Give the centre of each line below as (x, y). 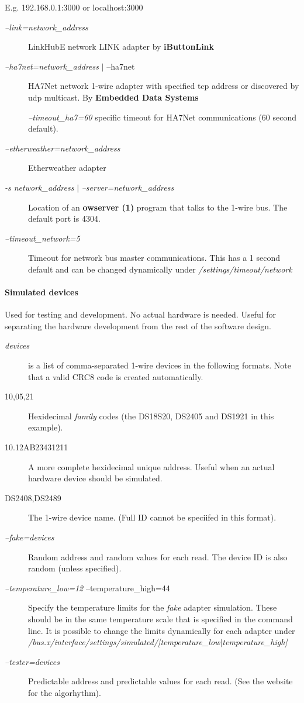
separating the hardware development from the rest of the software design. (138, 325)
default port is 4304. (64, 218)
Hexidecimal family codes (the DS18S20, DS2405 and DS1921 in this (151, 416)
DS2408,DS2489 (33, 497)
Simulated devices (42, 292)
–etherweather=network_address (63, 148)
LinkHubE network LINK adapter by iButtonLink (121, 46)
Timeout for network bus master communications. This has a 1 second (154, 258)
